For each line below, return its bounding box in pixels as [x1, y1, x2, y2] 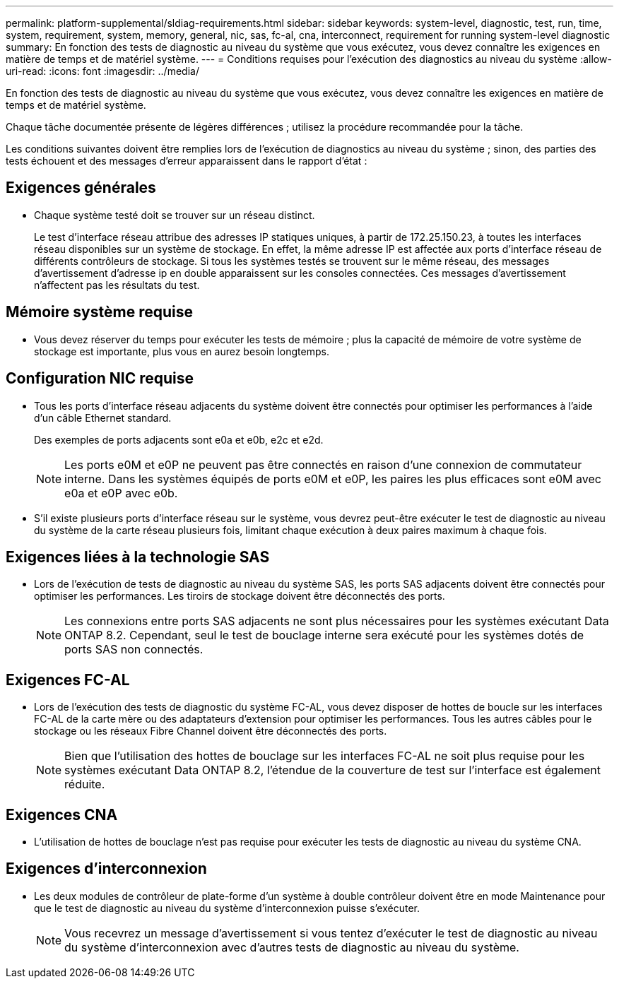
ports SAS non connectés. [64, 642, 204, 657]
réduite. [64, 777, 105, 792]
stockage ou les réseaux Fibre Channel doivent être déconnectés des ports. [34, 725, 387, 737]
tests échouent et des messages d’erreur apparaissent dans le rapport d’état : [6, 155, 367, 167]
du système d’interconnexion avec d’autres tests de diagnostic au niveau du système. [64, 939, 519, 954]
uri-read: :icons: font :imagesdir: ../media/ [6, 65, 199, 77]
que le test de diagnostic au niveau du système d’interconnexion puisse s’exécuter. [34, 901, 420, 914]
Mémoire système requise [6, 303, 193, 321]
